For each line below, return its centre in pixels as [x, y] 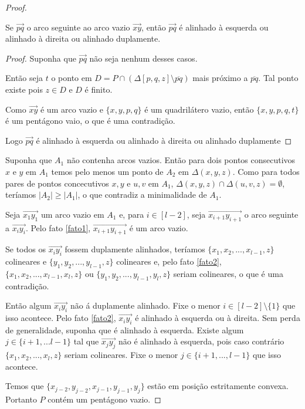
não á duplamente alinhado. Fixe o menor [145, 305]
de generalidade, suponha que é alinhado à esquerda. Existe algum [125, 329]
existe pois [24, 89]
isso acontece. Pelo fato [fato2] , [61, 318]
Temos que [25, 386]
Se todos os [26, 249]
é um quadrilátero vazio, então [199, 109]
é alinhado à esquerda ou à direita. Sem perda [218, 318]
